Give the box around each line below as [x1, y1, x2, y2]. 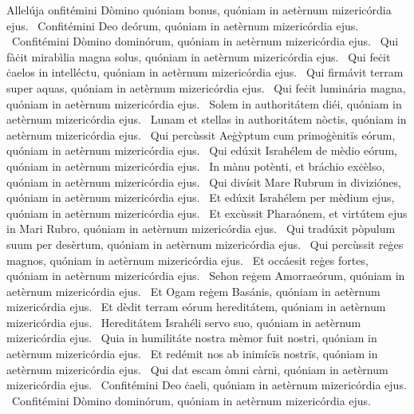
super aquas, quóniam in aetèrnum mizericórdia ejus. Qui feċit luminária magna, [6, 79, 406, 96]
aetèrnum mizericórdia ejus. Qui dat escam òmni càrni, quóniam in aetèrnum [6, 361, 388, 377]
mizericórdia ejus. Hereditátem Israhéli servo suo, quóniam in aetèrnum [6, 313, 361, 330]
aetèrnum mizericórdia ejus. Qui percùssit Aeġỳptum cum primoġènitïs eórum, [6, 126, 396, 143]
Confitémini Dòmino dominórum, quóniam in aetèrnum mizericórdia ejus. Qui [11, 33, 399, 49]
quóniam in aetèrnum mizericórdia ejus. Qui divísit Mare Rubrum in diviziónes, [6, 173, 401, 190]
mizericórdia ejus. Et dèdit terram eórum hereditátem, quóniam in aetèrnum [6, 298, 386, 315]
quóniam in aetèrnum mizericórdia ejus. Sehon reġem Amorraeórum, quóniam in [6, 267, 405, 284]
